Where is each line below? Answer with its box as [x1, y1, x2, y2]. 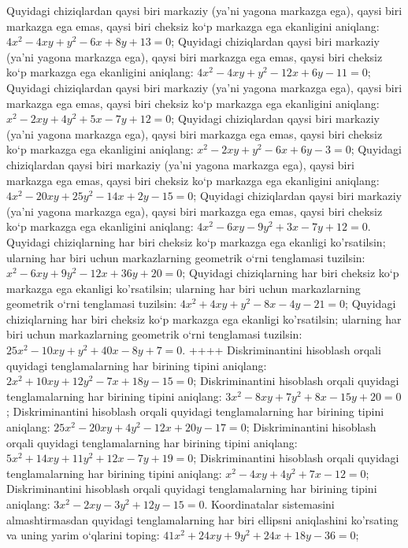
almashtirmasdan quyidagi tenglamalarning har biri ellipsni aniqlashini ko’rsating [6, 511, 399, 528]
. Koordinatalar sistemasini [204, 496, 335, 512]
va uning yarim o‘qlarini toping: [6, 527, 160, 543]
